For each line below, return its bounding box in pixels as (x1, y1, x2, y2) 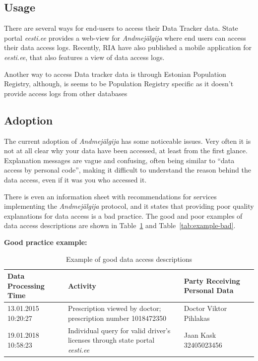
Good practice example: (4, 237, 87, 247)
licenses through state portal (67, 335, 155, 345)
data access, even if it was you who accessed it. (4, 174, 147, 184)
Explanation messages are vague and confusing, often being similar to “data (4, 155, 235, 165)
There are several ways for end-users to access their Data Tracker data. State (4, 23, 238, 33)
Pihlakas (184, 312, 210, 323)
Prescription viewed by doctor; (67, 303, 161, 313)
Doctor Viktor (184, 303, 227, 313)
